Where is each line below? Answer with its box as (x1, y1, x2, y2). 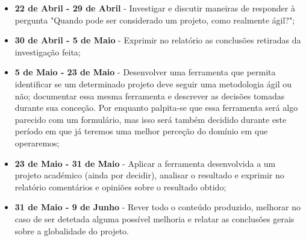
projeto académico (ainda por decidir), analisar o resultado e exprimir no (14, 169, 284, 181)
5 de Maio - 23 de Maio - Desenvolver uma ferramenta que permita (14, 66, 276, 78)
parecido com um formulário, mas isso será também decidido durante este (14, 113, 287, 125)
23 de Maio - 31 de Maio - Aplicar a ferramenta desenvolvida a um (14, 157, 276, 169)
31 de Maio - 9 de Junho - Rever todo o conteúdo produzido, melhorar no (14, 201, 301, 213)
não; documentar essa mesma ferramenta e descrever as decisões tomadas (14, 89, 285, 102)
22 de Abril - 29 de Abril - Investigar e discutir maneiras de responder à (14, 2, 295, 14)
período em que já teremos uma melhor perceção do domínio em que (14, 125, 268, 137)
